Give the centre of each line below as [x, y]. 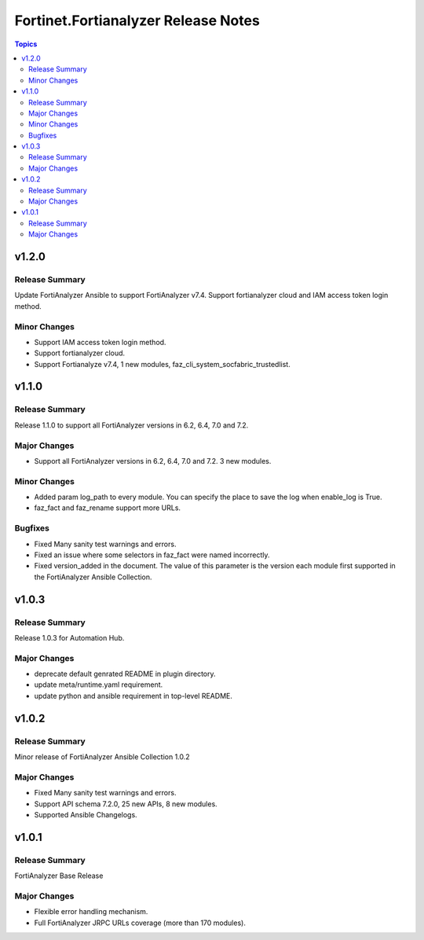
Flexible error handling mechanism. [91, 912]
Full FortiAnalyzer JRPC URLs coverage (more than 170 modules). [140, 923]
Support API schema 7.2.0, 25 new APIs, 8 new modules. [126, 804]
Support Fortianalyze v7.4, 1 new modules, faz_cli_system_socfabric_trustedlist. [162, 364]
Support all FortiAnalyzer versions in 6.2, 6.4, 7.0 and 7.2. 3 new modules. [153, 461]
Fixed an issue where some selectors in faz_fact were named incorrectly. [152, 555]
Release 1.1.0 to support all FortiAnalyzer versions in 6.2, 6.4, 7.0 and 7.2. [132, 425]
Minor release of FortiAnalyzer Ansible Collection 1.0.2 [102, 757]
